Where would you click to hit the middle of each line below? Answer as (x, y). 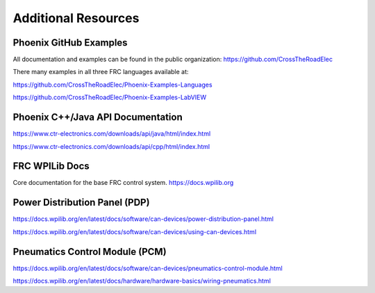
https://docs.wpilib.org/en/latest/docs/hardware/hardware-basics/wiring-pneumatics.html (142, 281)
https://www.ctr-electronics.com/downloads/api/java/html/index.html (112, 134)
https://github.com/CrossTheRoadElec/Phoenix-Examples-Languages (112, 85)
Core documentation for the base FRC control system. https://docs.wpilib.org (123, 183)
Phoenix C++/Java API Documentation (98, 117)
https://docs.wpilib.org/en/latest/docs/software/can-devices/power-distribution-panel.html (143, 219)
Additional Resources (76, 18)
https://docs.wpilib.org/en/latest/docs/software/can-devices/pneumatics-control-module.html (148, 268)
